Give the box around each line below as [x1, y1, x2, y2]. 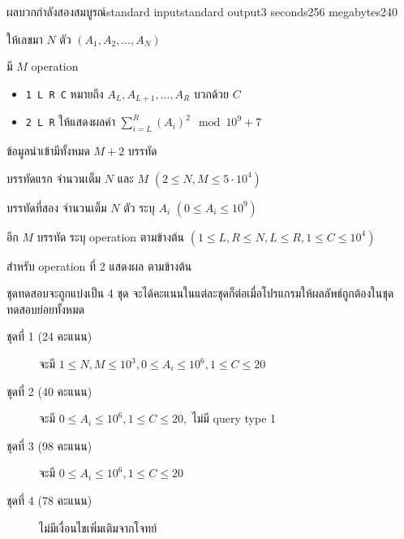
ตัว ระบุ [123, 198, 155, 215]
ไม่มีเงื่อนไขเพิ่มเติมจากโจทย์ [39, 519, 157, 536]
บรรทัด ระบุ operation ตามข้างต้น [37, 228, 185, 245]
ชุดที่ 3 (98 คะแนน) [6, 437, 92, 454]
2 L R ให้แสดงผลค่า [25, 113, 115, 130]
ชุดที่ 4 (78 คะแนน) [6, 491, 92, 508]
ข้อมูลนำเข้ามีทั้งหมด [6, 142, 90, 159]
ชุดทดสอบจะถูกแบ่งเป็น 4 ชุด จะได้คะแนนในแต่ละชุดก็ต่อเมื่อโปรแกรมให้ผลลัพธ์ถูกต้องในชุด [6, 285, 394, 302]
